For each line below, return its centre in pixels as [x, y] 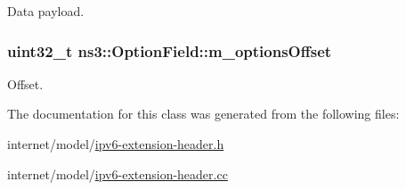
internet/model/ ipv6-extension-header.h [116, 144]
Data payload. [46, 11]
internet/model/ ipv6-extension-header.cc [118, 173]
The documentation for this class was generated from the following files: [203, 114]
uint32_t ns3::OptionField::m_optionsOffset [170, 50]
